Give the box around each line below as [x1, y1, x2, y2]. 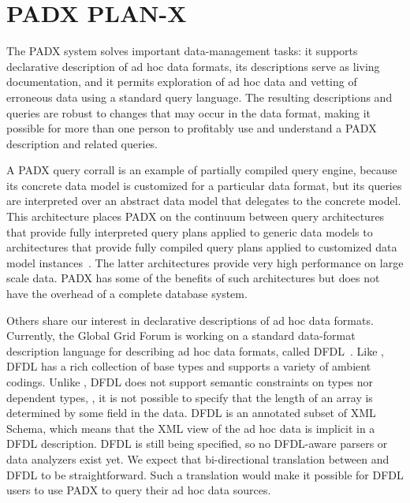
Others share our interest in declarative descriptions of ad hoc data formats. [6, 311, 374, 328]
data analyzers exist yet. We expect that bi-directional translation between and [6, 450, 389, 467]
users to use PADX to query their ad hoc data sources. [6, 482, 271, 498]
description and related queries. [6, 135, 158, 151]
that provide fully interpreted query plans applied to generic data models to [6, 223, 373, 240]
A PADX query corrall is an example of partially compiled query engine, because [6, 162, 397, 178]
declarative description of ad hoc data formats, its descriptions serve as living [6, 58, 380, 74]
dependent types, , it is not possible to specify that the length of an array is [6, 389, 373, 405]
